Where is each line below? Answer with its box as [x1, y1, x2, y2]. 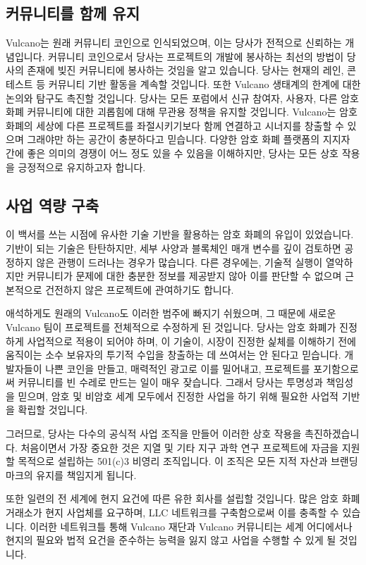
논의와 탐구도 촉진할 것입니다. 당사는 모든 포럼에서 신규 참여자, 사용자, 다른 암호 [6, 90, 359, 105]
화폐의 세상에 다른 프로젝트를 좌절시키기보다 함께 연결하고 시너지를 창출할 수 [6, 118, 344, 132]
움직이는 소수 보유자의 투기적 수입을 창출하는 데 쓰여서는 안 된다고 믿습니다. [6, 347, 341, 362]
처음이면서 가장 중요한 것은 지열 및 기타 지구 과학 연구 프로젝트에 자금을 [20, 440, 338, 454]
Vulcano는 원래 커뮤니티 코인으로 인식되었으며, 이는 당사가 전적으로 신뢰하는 [6, 35, 342, 50]
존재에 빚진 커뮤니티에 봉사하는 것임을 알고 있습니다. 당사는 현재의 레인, [27, 63, 344, 77]
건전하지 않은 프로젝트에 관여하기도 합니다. [45, 282, 234, 297]
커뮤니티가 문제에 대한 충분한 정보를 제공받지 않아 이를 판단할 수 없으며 [27, 268, 342, 283]
